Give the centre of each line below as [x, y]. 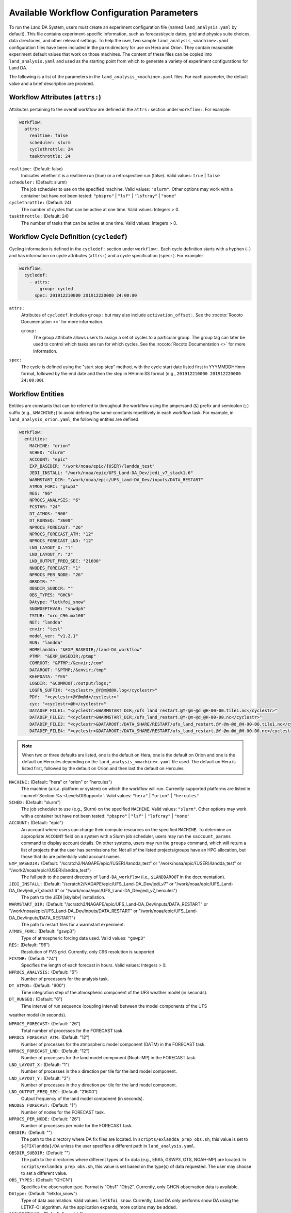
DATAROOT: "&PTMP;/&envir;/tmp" [68, 670]
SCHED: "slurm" [47, 453]
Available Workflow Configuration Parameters [104, 13]
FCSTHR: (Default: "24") [33, 958]
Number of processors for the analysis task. [65, 979]
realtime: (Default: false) [36, 169]
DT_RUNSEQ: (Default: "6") [36, 999]
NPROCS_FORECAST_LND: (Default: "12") [49, 1051]
